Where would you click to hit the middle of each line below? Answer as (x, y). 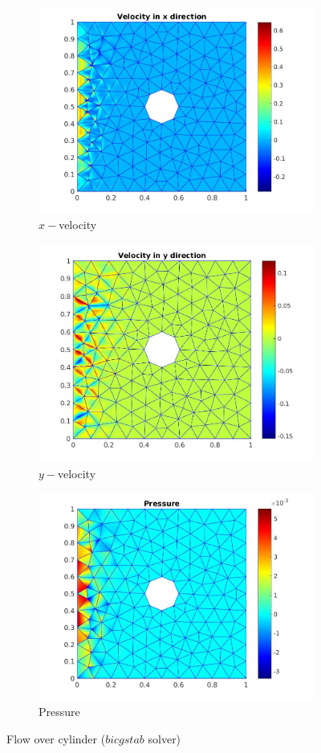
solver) (165, 738)
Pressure (59, 712)
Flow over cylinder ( (56, 738)
